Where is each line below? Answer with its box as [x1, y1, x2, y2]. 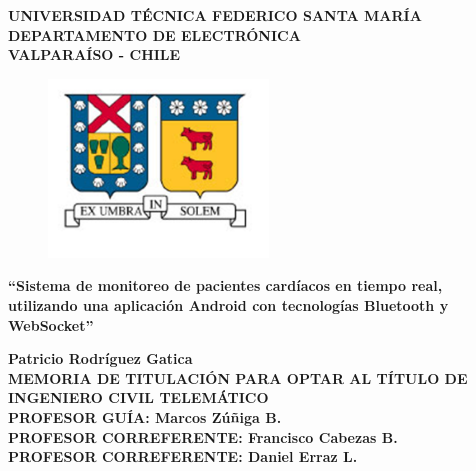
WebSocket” [8, 314, 94, 335]
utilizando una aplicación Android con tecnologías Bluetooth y [8, 294, 449, 315]
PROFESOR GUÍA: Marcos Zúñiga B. [8, 406, 282, 427]
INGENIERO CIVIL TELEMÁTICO [8, 387, 269, 408]
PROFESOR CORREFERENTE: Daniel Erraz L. [8, 446, 358, 467]
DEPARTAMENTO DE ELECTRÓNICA [8, 24, 301, 45]
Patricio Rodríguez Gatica [8, 348, 193, 369]
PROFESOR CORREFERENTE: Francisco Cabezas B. [8, 426, 398, 447]
